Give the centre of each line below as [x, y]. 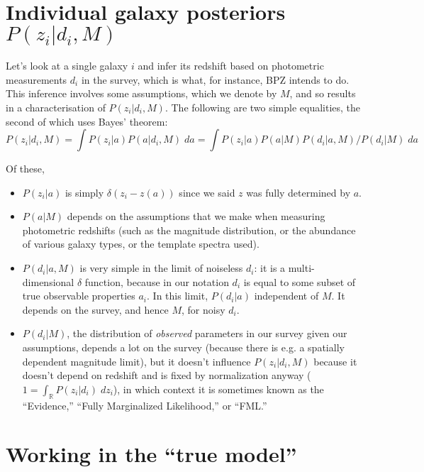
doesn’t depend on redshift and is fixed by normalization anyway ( [167, 375]
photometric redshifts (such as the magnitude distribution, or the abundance [189, 230]
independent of [286, 296]
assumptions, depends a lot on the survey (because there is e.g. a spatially [183, 347]
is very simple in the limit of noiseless [161, 268]
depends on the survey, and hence [95, 309]
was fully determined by [299, 192]
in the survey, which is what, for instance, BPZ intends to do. [215, 79]
